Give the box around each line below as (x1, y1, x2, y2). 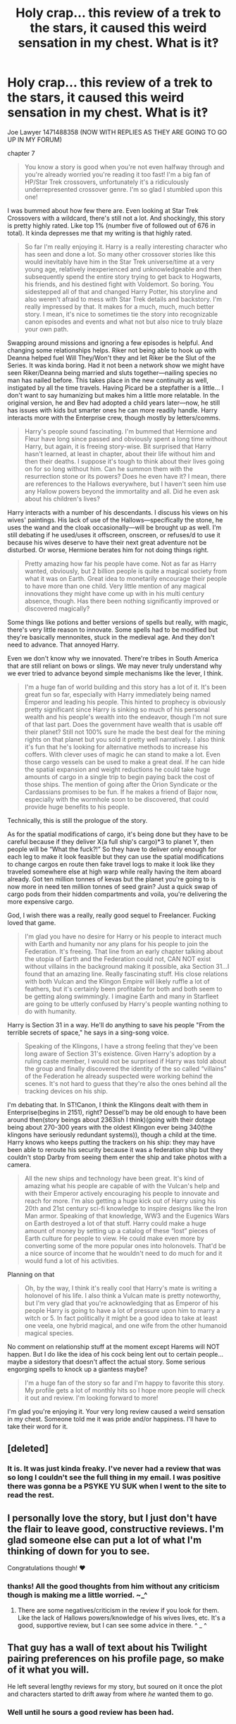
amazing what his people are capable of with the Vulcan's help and (24, 1181, 220, 1190)
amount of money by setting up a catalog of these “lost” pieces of (24, 1226, 216, 1235)
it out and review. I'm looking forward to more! (24, 1393, 159, 1402)
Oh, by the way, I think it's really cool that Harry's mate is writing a (24, 1283, 217, 1292)
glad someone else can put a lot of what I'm (7, 1534, 202, 1546)
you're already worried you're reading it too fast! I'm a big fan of (24, 170, 211, 178)
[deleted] (7, 1443, 49, 1455)
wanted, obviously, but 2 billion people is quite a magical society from (24, 566, 228, 575)
